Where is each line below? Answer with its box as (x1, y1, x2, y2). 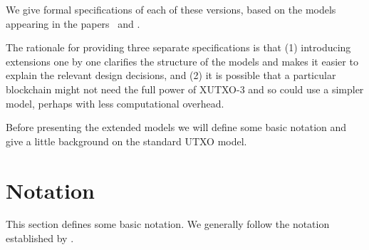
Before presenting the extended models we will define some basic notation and (6, 120, 347, 135)
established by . (6, 231, 74, 246)
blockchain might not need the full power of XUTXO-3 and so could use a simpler (6, 81, 364, 96)
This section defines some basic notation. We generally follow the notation (6, 217, 330, 231)
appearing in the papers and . (6, 16, 140, 31)
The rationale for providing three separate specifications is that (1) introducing (6, 40, 351, 55)
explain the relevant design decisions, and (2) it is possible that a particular (6, 68, 336, 83)
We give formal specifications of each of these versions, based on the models (6, 2, 336, 16)
